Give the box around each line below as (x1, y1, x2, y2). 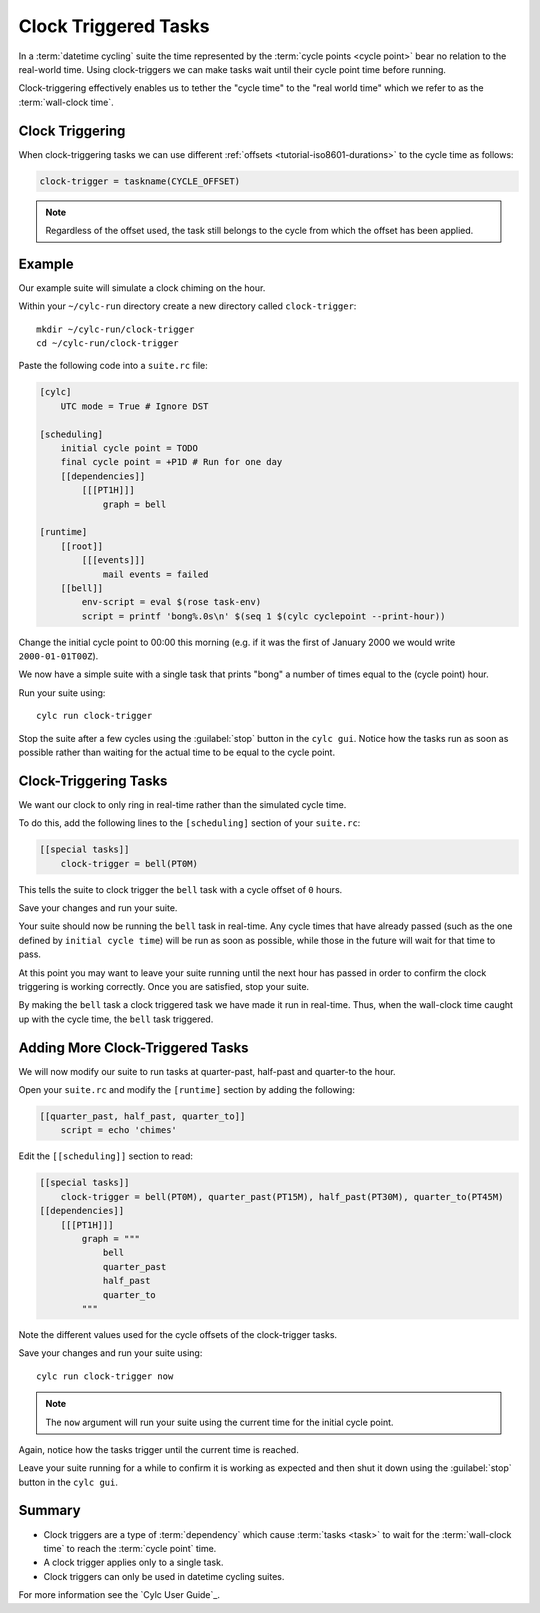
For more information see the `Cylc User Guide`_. (18, 1589, 220, 1601)
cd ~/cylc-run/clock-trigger (36, 338, 179, 349)
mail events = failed (102, 568, 209, 580)
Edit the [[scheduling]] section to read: (18, 1150, 194, 1162)
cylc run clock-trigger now (36, 1370, 174, 1382)
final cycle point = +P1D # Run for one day (60, 456, 283, 468)
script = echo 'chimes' (60, 1125, 177, 1136)
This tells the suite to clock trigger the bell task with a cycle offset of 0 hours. (18, 883, 343, 895)
